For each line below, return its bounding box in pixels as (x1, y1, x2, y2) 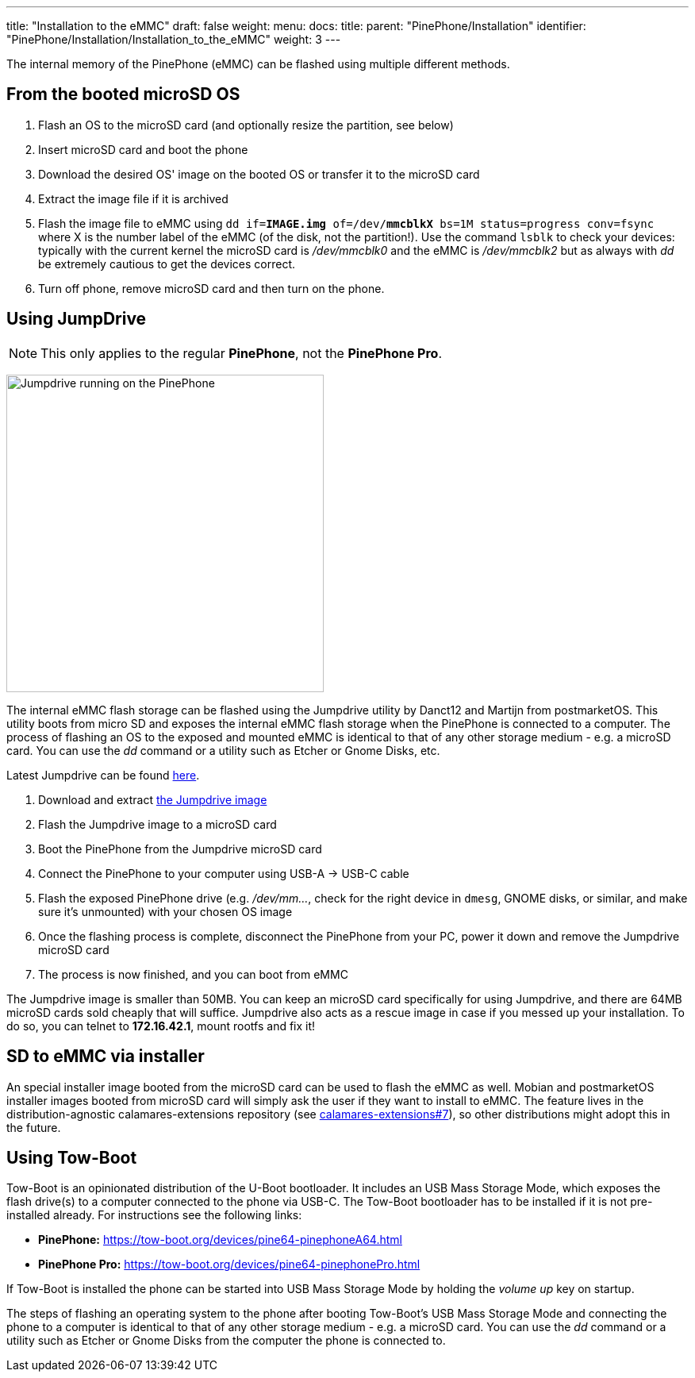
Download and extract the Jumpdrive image (38, 792, 267, 806)
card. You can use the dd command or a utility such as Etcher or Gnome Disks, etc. (6, 743, 440, 757)
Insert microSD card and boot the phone (38, 142, 248, 156)
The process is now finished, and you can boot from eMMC (38, 967, 348, 981)
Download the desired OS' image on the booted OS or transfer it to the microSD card (38, 167, 480, 181)
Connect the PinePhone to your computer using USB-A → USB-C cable (38, 866, 409, 880)
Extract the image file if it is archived (38, 191, 228, 206)
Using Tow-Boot (6, 1147, 137, 1168)
